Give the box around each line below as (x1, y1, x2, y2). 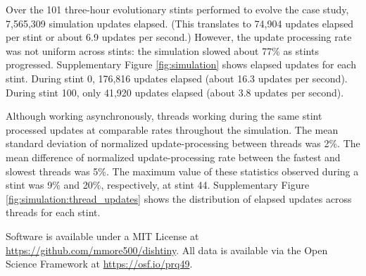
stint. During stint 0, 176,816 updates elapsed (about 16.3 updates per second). (6, 70, 348, 85)
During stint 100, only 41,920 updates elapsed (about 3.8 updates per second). (6, 84, 344, 99)
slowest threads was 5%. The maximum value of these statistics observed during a (6, 163, 359, 178)
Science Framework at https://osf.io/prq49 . (6, 256, 193, 271)
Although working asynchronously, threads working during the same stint (6, 108, 322, 123)
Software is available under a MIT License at (6, 228, 199, 243)
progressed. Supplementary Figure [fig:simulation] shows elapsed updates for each (6, 57, 356, 72)
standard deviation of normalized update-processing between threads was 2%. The (6, 136, 360, 151)
